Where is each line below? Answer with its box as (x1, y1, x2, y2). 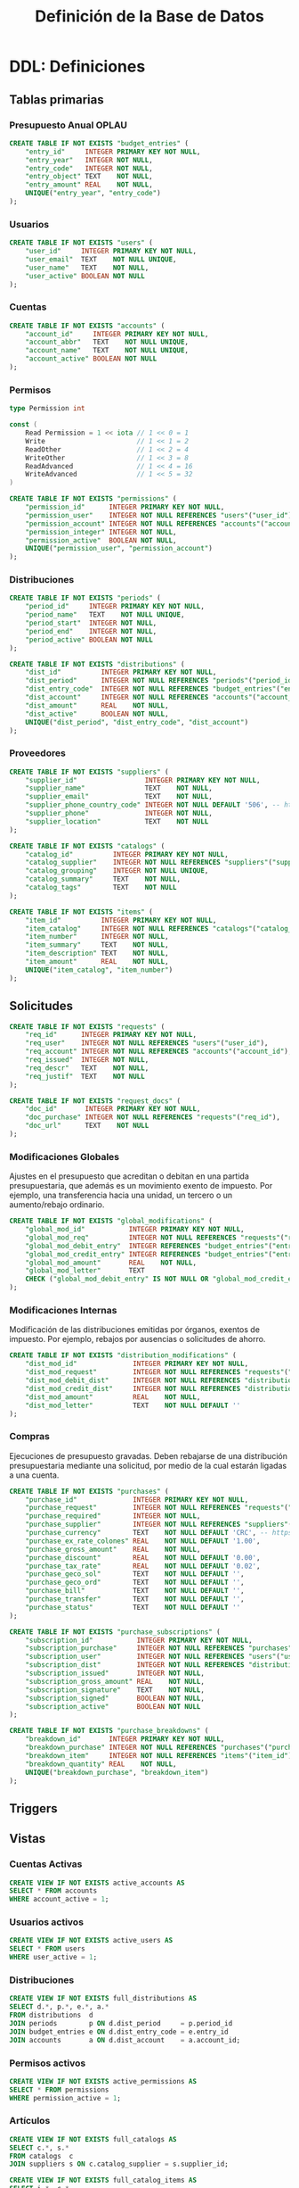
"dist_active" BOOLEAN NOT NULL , (25, 709, 169, 718)
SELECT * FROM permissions (9, 2085, 109, 2094)
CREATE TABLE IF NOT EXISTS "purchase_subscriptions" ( (9, 1627, 221, 1637)
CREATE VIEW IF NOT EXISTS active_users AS (9, 1936, 174, 1945)
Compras (9, 1430, 51, 1443)
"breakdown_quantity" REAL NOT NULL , (25, 1760, 177, 1769)
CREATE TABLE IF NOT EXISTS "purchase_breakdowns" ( (9, 1727, 209, 1736)
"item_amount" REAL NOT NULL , (25, 957, 169, 966)
